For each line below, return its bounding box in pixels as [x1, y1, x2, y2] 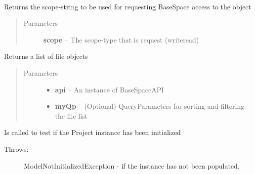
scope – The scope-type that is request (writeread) [43, 34, 199, 44]
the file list [55, 110, 88, 121]
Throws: [4, 143, 29, 154]
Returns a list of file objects [4, 51, 88, 61]
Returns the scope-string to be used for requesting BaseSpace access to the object [4, 1, 252, 11]
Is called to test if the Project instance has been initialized [4, 127, 181, 137]
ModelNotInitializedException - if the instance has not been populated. [24, 160, 240, 171]
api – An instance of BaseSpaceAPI [55, 84, 164, 94]
